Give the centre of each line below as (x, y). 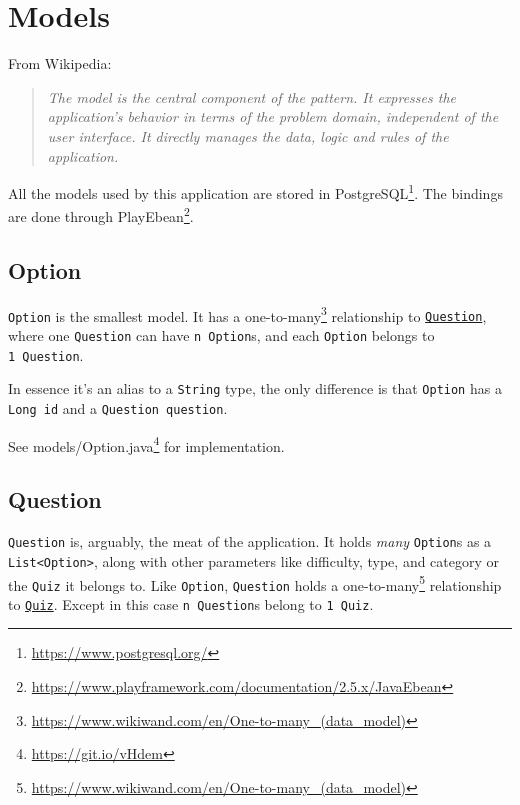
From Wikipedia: (60, 63)
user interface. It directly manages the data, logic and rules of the (248, 135)
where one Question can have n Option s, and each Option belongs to (221, 335)
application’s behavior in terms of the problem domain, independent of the (273, 116)
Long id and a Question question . (118, 408)
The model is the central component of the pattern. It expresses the (251, 96)
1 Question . (46, 354)
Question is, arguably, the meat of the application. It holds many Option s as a (250, 541)
